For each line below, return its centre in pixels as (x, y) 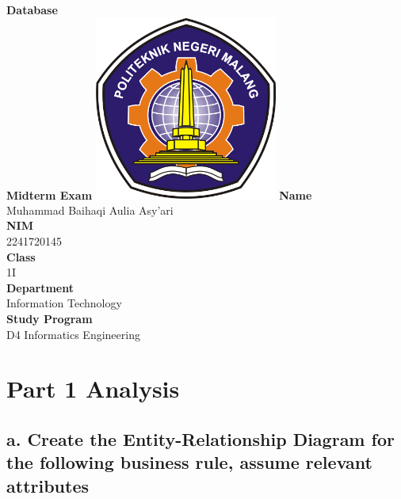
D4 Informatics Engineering (73, 334)
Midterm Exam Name (159, 194)
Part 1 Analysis (93, 389)
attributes (48, 485)
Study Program (50, 318)
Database (32, 10)
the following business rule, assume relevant (189, 462)
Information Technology (64, 303)
